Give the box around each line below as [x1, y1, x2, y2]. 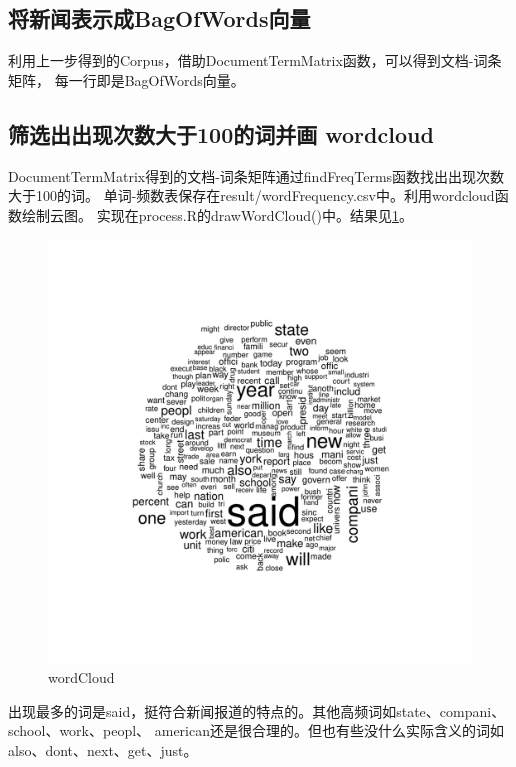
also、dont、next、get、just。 [8, 739, 198, 760]
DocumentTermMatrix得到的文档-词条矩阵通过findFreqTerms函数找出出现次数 [8, 165, 505, 186]
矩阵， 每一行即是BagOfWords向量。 [8, 69, 245, 90]
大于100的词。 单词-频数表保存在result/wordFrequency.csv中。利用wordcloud [8, 185, 495, 206]
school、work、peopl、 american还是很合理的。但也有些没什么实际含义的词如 [8, 720, 504, 741]
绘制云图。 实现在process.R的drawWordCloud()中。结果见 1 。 [21, 204, 413, 225]
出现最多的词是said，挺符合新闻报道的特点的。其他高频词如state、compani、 [8, 700, 506, 721]
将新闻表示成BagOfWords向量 [8, 3, 311, 34]
